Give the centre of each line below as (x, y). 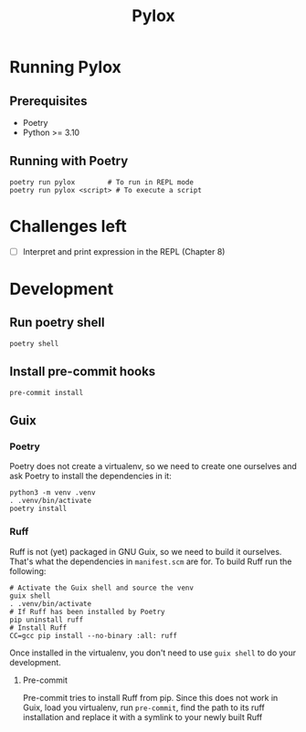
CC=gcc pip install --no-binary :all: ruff (94, 635)
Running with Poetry (69, 161)
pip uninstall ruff (47, 620)
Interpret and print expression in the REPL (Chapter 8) (124, 251)
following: (28, 570)
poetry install (38, 509)
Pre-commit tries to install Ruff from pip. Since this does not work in (150, 697)
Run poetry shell (57, 323)
